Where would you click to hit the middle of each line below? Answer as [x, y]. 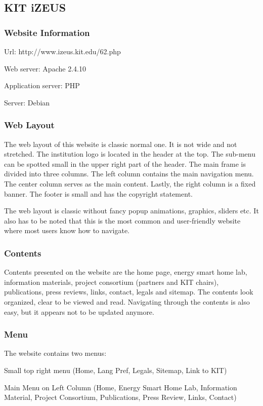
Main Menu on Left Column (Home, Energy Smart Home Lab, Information [121, 387]
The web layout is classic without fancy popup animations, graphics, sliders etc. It [131, 211]
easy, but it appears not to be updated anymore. [79, 311]
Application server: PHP [42, 85]
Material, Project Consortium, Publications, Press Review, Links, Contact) [120, 397]
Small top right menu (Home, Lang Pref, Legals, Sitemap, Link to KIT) [116, 370]
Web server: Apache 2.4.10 [45, 68]
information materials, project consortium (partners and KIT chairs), [112, 282]
